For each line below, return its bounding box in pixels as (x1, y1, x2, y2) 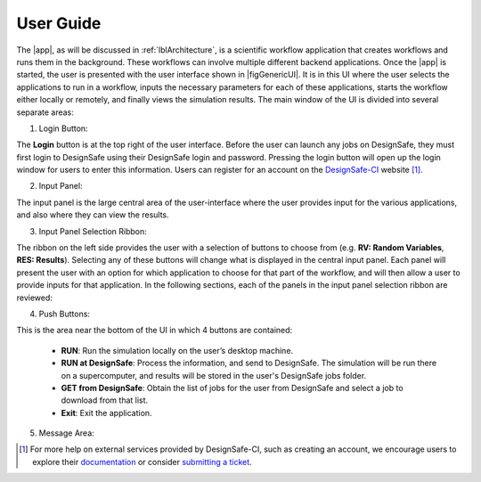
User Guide (16, 13, 102, 33)
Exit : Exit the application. (61, 407, 152, 418)
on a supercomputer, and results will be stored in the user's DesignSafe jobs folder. (61, 370, 367, 380)
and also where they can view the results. (16, 209, 169, 220)
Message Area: (38, 428, 95, 438)
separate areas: (16, 107, 75, 118)
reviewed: (16, 292, 53, 303)
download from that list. (61, 395, 149, 405)
